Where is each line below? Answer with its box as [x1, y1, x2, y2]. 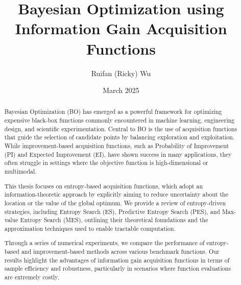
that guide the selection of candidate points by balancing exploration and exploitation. [4, 133, 235, 141]
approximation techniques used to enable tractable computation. [4, 224, 176, 232]
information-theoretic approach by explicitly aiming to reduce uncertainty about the [4, 190, 228, 199]
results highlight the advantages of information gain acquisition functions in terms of [4, 255, 230, 264]
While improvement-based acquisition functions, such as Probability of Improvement [4, 141, 229, 150]
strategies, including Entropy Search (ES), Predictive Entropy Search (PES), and [4, 207, 220, 216]
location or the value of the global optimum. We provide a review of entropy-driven [4, 198, 226, 207]
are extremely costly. [4, 273, 59, 281]
